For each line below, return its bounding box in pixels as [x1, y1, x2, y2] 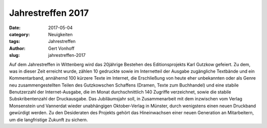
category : [9, 31, 30, 37]
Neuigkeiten [48, 31, 73, 37]
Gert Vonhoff [48, 45, 75, 51]
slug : [9, 52, 20, 58]
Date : [9, 25, 21, 31]
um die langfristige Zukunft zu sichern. [9, 117, 89, 123]
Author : [9, 45, 26, 51]
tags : [9, 39, 20, 44]
